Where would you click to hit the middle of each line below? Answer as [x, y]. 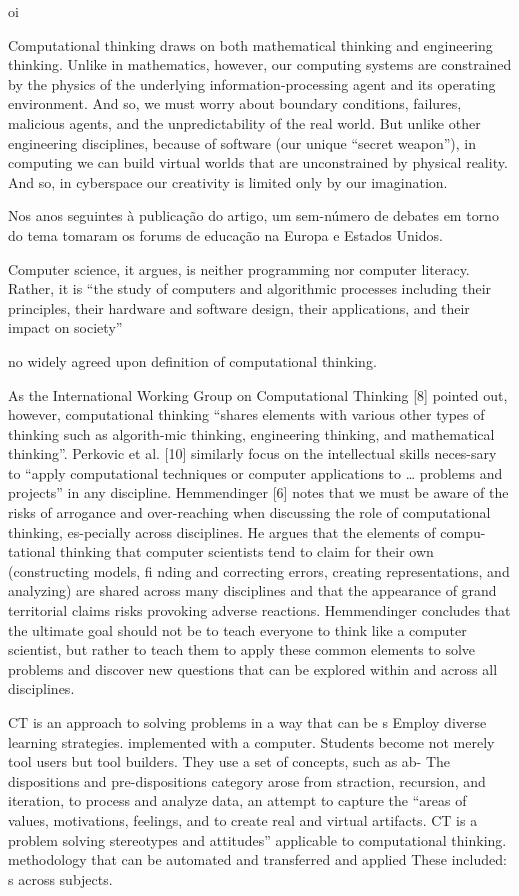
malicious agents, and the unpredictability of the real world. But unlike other [244, 122]
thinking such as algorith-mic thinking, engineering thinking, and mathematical [251, 433]
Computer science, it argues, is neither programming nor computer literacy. [239, 268]
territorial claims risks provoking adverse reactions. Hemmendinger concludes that [259, 610]
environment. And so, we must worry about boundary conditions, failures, [235, 103]
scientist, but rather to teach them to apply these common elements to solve [242, 649]
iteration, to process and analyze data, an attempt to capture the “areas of [237, 800]
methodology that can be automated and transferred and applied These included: [257, 859]
